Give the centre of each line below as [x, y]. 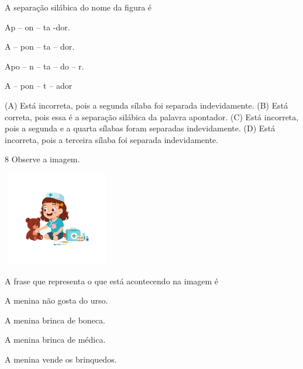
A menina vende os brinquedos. [61, 359]
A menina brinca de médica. [55, 340]
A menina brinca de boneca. [55, 320]
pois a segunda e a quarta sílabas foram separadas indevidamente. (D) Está [140, 128]
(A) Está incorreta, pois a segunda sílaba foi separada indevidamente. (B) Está [147, 105]
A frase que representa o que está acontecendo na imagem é [112, 281]
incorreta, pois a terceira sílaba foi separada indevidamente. [112, 139]
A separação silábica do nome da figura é [78, 7]
